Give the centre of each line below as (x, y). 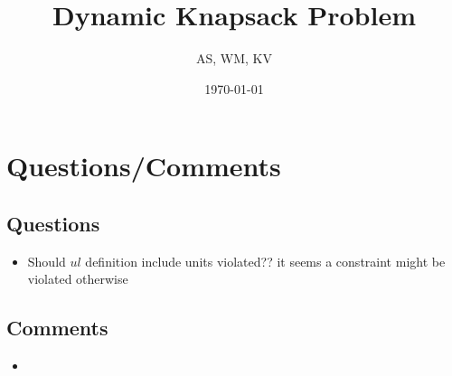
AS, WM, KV (234, 58)
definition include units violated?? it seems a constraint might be (265, 261)
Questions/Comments (144, 166)
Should (47, 261)
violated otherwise (78, 279)
